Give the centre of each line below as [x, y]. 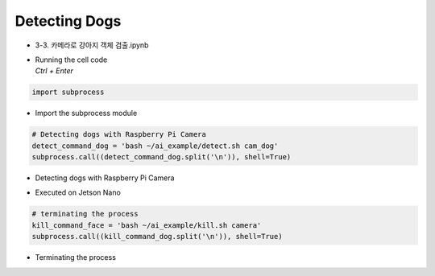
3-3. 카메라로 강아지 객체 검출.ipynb [92, 45]
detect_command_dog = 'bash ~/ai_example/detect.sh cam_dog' [155, 146]
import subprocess [68, 92]
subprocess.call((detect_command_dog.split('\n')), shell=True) [162, 157]
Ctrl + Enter [54, 71]
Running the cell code [71, 60]
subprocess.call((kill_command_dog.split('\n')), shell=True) [157, 237]
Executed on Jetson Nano [78, 192]
